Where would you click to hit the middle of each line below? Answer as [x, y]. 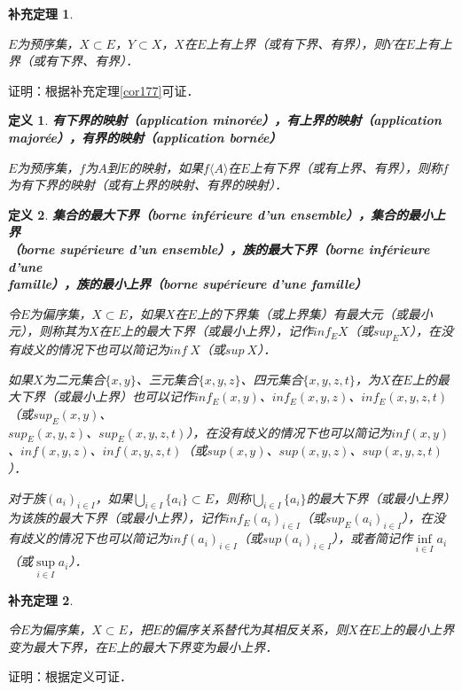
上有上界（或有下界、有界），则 [296, 43]
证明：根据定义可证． [70, 676]
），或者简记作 [372, 538]
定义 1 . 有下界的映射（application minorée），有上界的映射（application [225, 120]
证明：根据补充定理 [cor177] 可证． [104, 90]
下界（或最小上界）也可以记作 [107, 396]
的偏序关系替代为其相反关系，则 [255, 629]
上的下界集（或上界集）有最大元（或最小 [314, 313]
